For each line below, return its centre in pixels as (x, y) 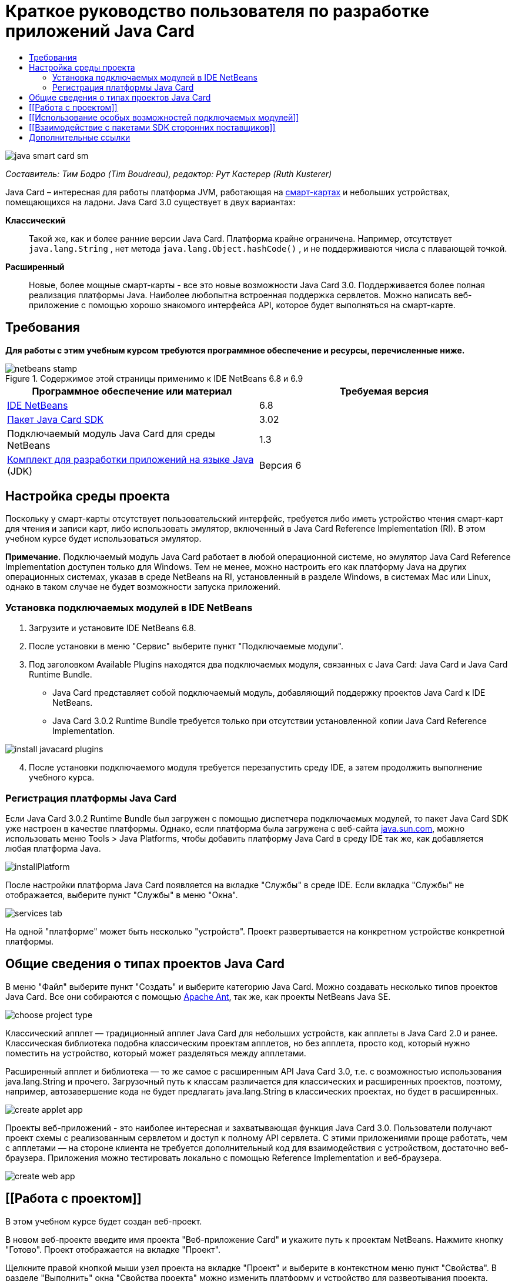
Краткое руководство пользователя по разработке (217, 11)
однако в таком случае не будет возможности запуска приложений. (143, 587)
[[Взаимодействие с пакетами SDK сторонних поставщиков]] (152, 127)
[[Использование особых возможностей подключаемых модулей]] (164, 117)
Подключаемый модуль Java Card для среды (111, 433)
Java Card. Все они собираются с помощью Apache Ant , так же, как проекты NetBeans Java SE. (198, 996)
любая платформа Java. (53, 848)
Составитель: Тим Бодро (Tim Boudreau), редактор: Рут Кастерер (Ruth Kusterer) (169, 174)
